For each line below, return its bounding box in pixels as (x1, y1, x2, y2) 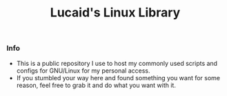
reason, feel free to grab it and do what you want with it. (16, 81, 177, 89)
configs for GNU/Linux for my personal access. (16, 67, 150, 75)
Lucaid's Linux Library (50, 5, 181, 21)
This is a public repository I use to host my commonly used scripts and (16, 59, 218, 67)
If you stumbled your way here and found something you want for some (16, 73, 221, 82)
